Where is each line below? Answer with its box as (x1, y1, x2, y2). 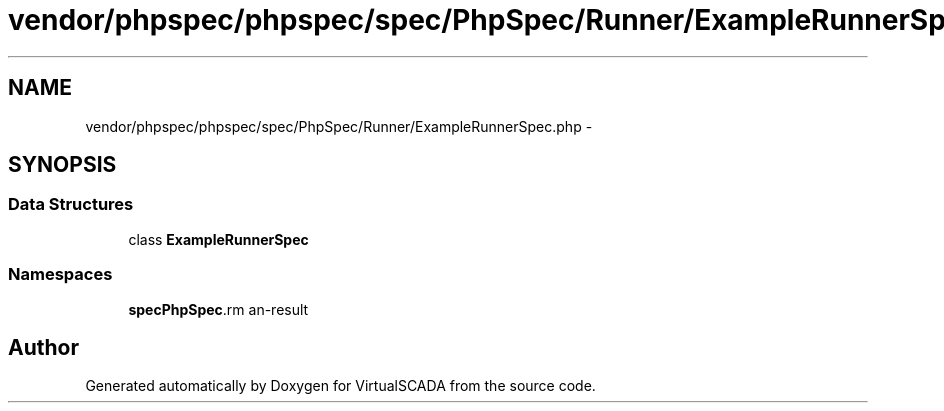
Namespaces (8, 264, 113, 285)
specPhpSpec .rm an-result (128, 300, 309, 318)
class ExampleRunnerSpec (128, 230, 309, 248)
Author (8, 334, 79, 360)
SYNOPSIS (8, 152, 117, 178)
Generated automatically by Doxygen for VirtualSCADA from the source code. (85, 377, 596, 395)
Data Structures (8, 194, 134, 215)
